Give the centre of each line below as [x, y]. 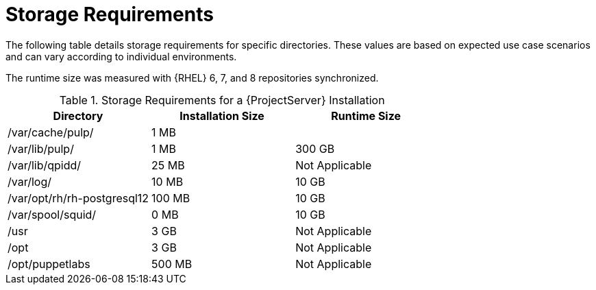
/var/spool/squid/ [52, 214]
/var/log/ [29, 181]
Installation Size [222, 116]
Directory [78, 116]
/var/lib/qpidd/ [45, 165]
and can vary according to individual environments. [121, 56]
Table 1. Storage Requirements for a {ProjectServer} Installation [222, 100]
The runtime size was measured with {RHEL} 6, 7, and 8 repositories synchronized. [192, 77]
